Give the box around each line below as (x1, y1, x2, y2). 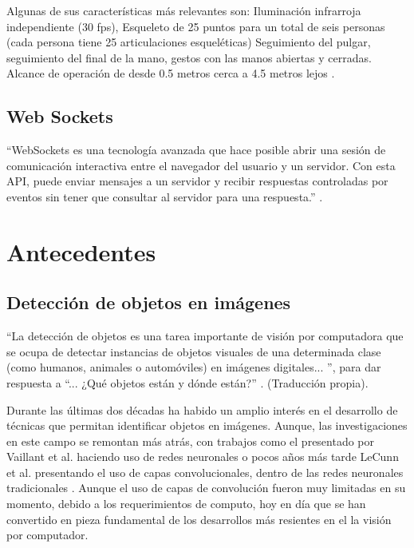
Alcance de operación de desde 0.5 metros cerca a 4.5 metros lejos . (6, 65, 335, 81)
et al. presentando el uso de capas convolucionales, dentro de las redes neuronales (6, 463, 404, 480)
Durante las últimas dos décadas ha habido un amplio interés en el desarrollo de (6, 401, 398, 418)
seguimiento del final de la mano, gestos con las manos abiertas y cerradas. (6, 49, 372, 66)
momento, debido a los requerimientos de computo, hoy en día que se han (6, 495, 366, 512)
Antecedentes (6, 235, 156, 268)
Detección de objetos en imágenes (6, 290, 291, 315)
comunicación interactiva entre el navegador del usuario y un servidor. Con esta (6, 157, 396, 173)
